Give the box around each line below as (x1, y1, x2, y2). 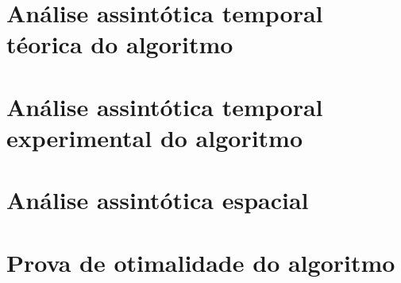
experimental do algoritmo (6, 121, 303, 153)
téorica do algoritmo (6, 28, 233, 60)
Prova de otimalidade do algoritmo (6, 246, 395, 278)
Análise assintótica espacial (6, 184, 309, 216)
